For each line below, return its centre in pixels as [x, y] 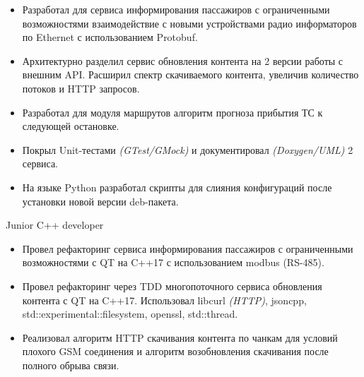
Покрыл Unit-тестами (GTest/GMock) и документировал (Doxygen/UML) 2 [188, 149]
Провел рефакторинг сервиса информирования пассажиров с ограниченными [188, 248]
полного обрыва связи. [71, 365]
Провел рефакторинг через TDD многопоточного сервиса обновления [172, 286]
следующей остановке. [71, 126]
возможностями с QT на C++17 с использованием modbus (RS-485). [173, 262]
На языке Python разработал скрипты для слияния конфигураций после [177, 187]
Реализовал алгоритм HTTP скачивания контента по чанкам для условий [180, 337]
